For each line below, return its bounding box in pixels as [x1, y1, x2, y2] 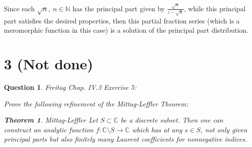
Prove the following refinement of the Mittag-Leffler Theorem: [4, 98, 189, 108]
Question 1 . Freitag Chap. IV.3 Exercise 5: [4, 82, 136, 92]
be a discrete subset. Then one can [120, 115, 223, 125]
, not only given [200, 124, 248, 134]
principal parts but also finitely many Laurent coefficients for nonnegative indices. [4, 134, 247, 144]
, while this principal [184, 3, 246, 13]
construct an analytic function [4, 124, 94, 134]
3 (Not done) [4, 54, 94, 74]
